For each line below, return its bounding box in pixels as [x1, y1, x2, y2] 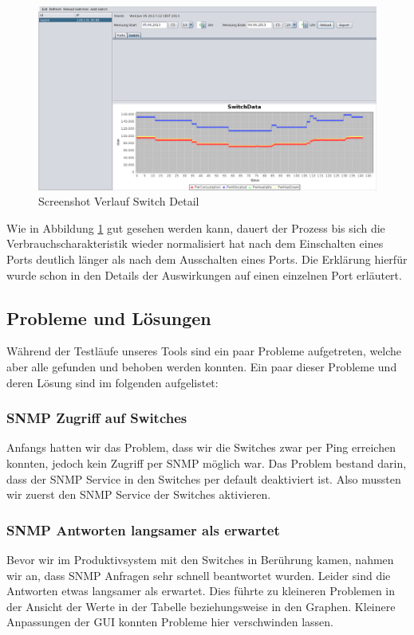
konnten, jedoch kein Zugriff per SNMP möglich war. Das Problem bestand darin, [6, 454, 407, 471]
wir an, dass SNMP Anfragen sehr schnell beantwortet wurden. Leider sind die [6, 566, 391, 583]
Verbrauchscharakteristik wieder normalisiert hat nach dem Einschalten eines [6, 235, 384, 252]
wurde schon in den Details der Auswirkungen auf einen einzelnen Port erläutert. [6, 266, 402, 283]
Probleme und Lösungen [6, 305, 211, 330]
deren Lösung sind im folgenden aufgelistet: [6, 374, 219, 390]
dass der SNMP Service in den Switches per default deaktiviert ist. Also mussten [6, 470, 401, 487]
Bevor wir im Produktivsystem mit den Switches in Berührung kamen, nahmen [6, 551, 394, 567]
